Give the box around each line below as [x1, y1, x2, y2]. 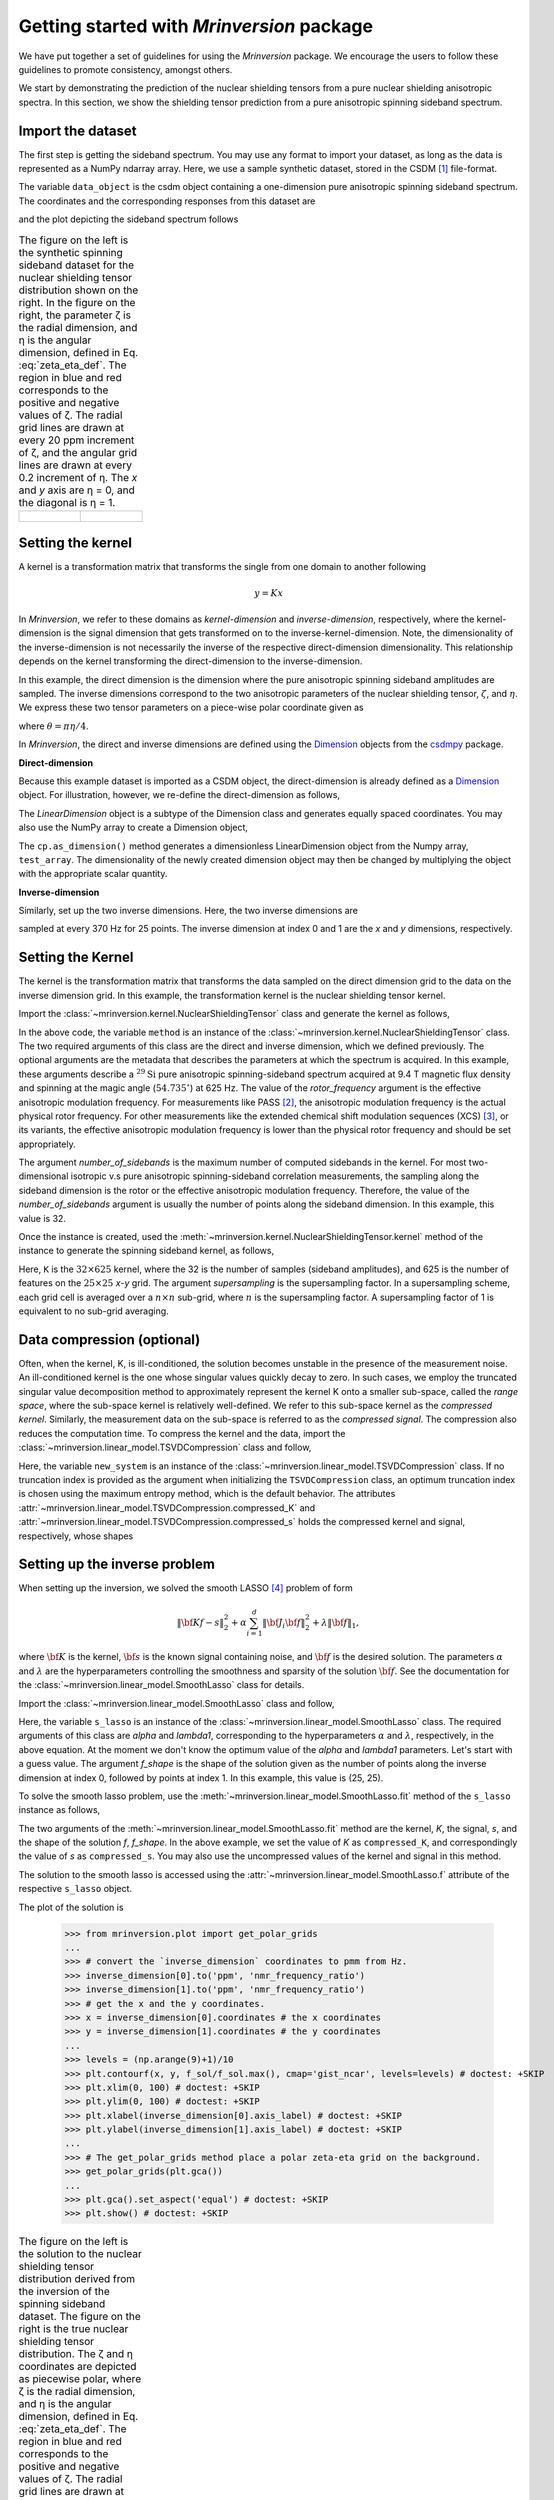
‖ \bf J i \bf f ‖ [261, 1616, 306, 1630]
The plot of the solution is [18, 1901, 124, 1913]
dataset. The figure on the [18, 2309, 142, 2323]
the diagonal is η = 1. [18, 495, 116, 509]
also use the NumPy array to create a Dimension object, [18, 821, 249, 834]
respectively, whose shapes [18, 1530, 134, 1542]
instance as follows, [18, 1804, 101, 1816]
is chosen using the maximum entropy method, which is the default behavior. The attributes [18, 1488, 396, 1500]
